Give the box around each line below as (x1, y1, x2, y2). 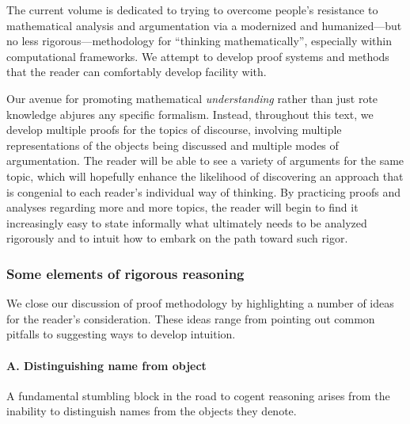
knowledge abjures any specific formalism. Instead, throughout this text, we (6, 105, 374, 122)
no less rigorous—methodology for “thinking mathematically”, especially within (6, 32, 392, 49)
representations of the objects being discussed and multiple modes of (6, 136, 339, 153)
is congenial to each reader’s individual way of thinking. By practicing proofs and (6, 183, 401, 200)
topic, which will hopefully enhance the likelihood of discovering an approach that (6, 167, 404, 184)
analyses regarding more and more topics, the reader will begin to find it (6, 199, 359, 216)
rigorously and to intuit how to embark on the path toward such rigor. (6, 230, 348, 246)
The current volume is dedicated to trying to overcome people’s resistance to (6, 2, 378, 17)
